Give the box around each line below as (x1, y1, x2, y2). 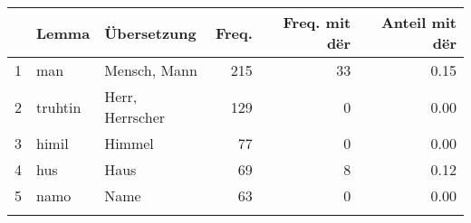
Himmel (104, 133, 154, 153)
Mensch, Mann (104, 60, 197, 80)
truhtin (36, 96, 82, 117)
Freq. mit (283, 12, 351, 33)
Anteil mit (380, 12, 457, 33)
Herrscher (104, 107, 166, 127)
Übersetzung (104, 22, 197, 43)
